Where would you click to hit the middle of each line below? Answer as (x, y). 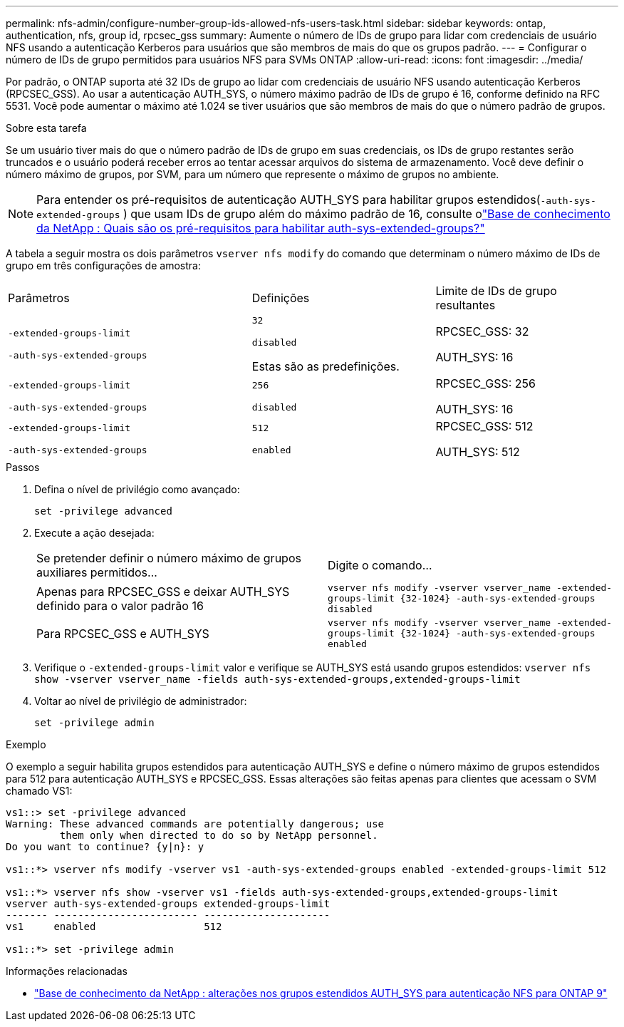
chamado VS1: (39, 791)
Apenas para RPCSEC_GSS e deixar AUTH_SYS (163, 591)
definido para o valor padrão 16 (120, 605)
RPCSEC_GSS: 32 (482, 331)
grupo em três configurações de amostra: (103, 265)
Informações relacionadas (67, 971)
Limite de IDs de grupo (496, 291)
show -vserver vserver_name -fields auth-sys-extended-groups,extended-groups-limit (277, 679)
